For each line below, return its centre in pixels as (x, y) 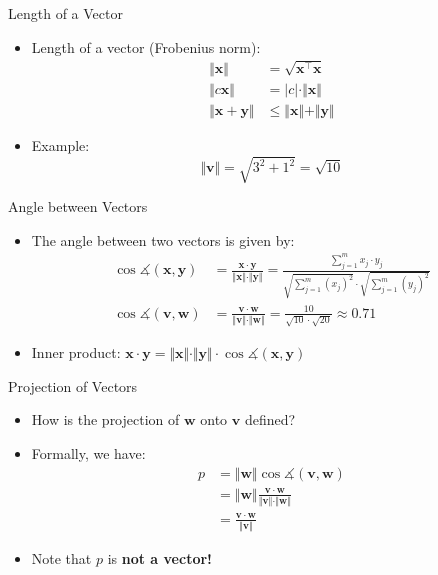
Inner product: (76, 352)
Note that (61, 557)
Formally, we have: (88, 453)
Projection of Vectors (73, 385)
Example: (60, 145)
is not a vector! (159, 557)
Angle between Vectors (78, 206)
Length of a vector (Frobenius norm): (146, 46)
